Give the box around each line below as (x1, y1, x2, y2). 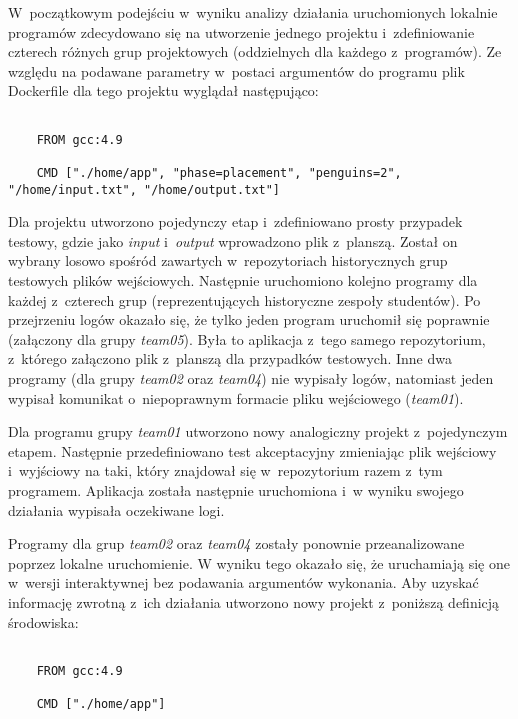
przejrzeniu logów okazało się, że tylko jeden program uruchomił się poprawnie (8, 309, 490, 330)
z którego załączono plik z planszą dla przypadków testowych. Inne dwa (8, 348, 452, 369)
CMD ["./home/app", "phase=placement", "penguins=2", (36, 165, 402, 180)
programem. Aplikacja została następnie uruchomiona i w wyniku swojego (8, 479, 464, 500)
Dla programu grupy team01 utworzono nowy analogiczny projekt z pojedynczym (8, 421, 508, 442)
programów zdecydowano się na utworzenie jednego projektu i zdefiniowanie (8, 21, 475, 42)
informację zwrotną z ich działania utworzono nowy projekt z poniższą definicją (8, 591, 500, 612)
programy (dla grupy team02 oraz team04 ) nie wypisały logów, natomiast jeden (8, 368, 494, 388)
